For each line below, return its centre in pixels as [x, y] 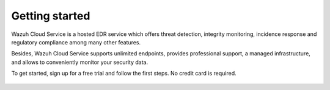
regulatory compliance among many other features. [76, 42]
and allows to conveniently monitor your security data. [80, 62]
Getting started [51, 16]
